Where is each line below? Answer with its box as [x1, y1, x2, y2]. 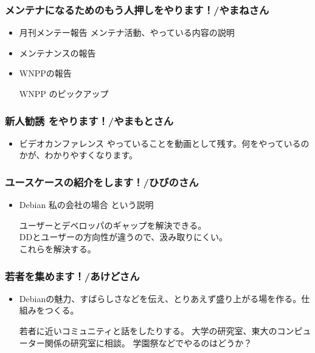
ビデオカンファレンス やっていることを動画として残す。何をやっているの [19, 136, 310, 149]
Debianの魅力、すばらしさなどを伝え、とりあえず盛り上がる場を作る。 [19, 292, 302, 304]
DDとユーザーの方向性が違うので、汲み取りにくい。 [19, 230, 228, 243]
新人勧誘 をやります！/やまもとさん [5, 113, 174, 128]
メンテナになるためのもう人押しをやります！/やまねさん [5, 2, 269, 17]
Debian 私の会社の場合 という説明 [19, 198, 154, 211]
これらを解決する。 [19, 243, 96, 255]
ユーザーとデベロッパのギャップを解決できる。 [19, 218, 207, 231]
